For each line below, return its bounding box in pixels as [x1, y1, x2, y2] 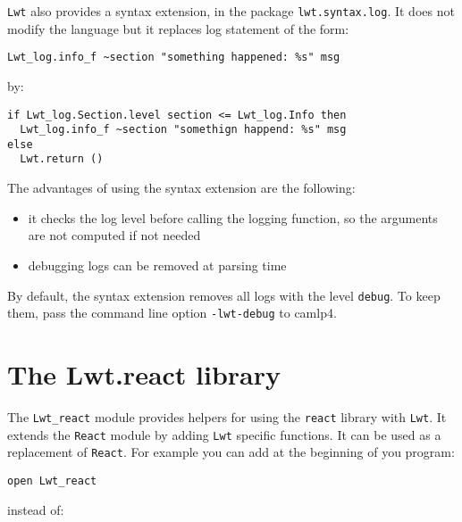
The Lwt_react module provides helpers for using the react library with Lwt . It [7, 407, 447, 426]
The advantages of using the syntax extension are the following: [7, 178, 356, 197]
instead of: [7, 500, 64, 518]
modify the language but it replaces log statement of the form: [7, 19, 349, 37]
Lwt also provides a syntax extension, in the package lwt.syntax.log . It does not [7, 2, 455, 20]
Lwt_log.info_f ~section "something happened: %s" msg [7, 51, 340, 64]
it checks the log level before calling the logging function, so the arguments [28, 208, 438, 227]
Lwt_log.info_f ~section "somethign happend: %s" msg [20, 123, 347, 137]
